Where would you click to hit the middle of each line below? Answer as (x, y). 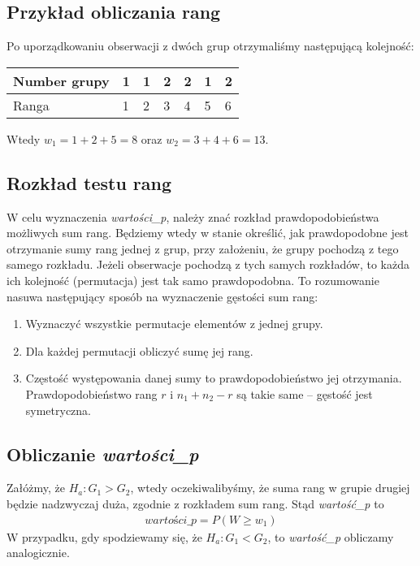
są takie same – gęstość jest (305, 393)
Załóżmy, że (36, 488)
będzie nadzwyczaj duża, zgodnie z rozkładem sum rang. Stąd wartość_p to (195, 503)
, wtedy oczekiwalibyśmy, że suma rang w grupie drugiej (270, 488)
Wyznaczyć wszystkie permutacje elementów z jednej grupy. (174, 324)
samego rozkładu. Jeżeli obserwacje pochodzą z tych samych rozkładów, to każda (208, 264)
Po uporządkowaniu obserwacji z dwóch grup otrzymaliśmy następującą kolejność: (210, 46)
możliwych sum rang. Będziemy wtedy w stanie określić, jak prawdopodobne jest (208, 233)
